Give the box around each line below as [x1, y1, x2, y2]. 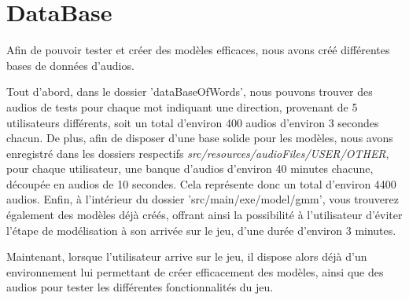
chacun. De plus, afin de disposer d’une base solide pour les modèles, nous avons [6, 130, 393, 146]
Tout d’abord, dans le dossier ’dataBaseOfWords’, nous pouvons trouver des [6, 83, 373, 100]
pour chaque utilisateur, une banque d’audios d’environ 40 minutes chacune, [6, 160, 374, 177]
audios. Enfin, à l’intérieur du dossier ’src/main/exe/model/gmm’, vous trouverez [6, 191, 399, 207]
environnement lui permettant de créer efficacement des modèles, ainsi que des [6, 263, 384, 280]
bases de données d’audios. [6, 57, 134, 73]
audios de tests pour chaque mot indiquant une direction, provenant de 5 [6, 98, 358, 115]
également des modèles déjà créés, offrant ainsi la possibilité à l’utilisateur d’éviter [6, 207, 403, 223]
